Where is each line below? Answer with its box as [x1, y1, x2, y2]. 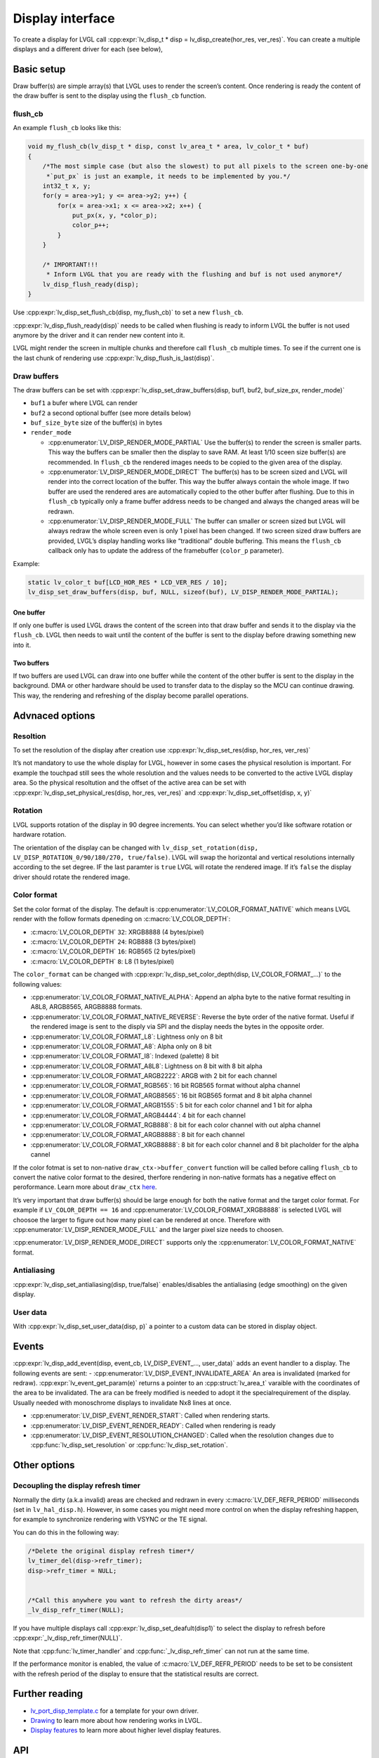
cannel [30, 1150, 51, 1159]
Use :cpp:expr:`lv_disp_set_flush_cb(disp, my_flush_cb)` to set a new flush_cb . [13, 308, 244, 316]
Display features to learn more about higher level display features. [30, 1726, 221, 1735]
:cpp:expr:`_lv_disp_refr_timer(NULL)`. [13, 1634, 123, 1642]
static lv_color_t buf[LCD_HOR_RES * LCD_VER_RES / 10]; [27, 578, 228, 586]
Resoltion [13, 731, 46, 741]
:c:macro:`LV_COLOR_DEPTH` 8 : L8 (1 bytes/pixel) [30, 957, 175, 965]
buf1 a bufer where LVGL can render [30, 399, 138, 407]
